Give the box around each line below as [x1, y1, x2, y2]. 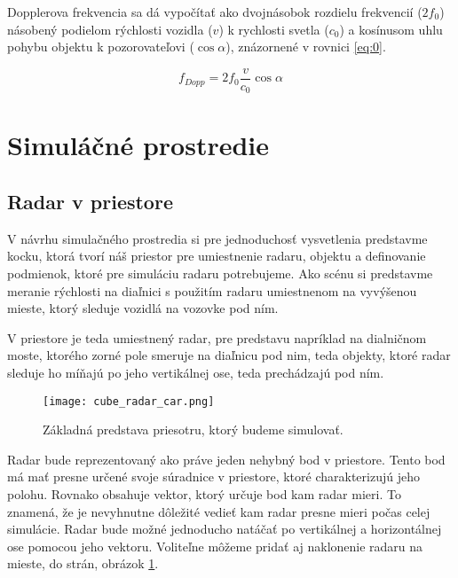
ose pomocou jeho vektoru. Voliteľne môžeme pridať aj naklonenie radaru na [7, 536, 423, 555]
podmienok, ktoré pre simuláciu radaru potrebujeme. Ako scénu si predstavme [7, 264, 433, 283]
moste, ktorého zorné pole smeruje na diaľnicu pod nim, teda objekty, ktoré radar [7, 346, 451, 364]
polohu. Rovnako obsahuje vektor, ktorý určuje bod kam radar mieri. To [7, 485, 401, 504]
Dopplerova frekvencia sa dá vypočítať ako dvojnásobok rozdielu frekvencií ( [7, 3, 422, 20]
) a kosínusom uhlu [339, 20, 443, 38]
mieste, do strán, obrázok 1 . [7, 554, 159, 573]
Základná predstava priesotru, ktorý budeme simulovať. [43, 420, 343, 439]
